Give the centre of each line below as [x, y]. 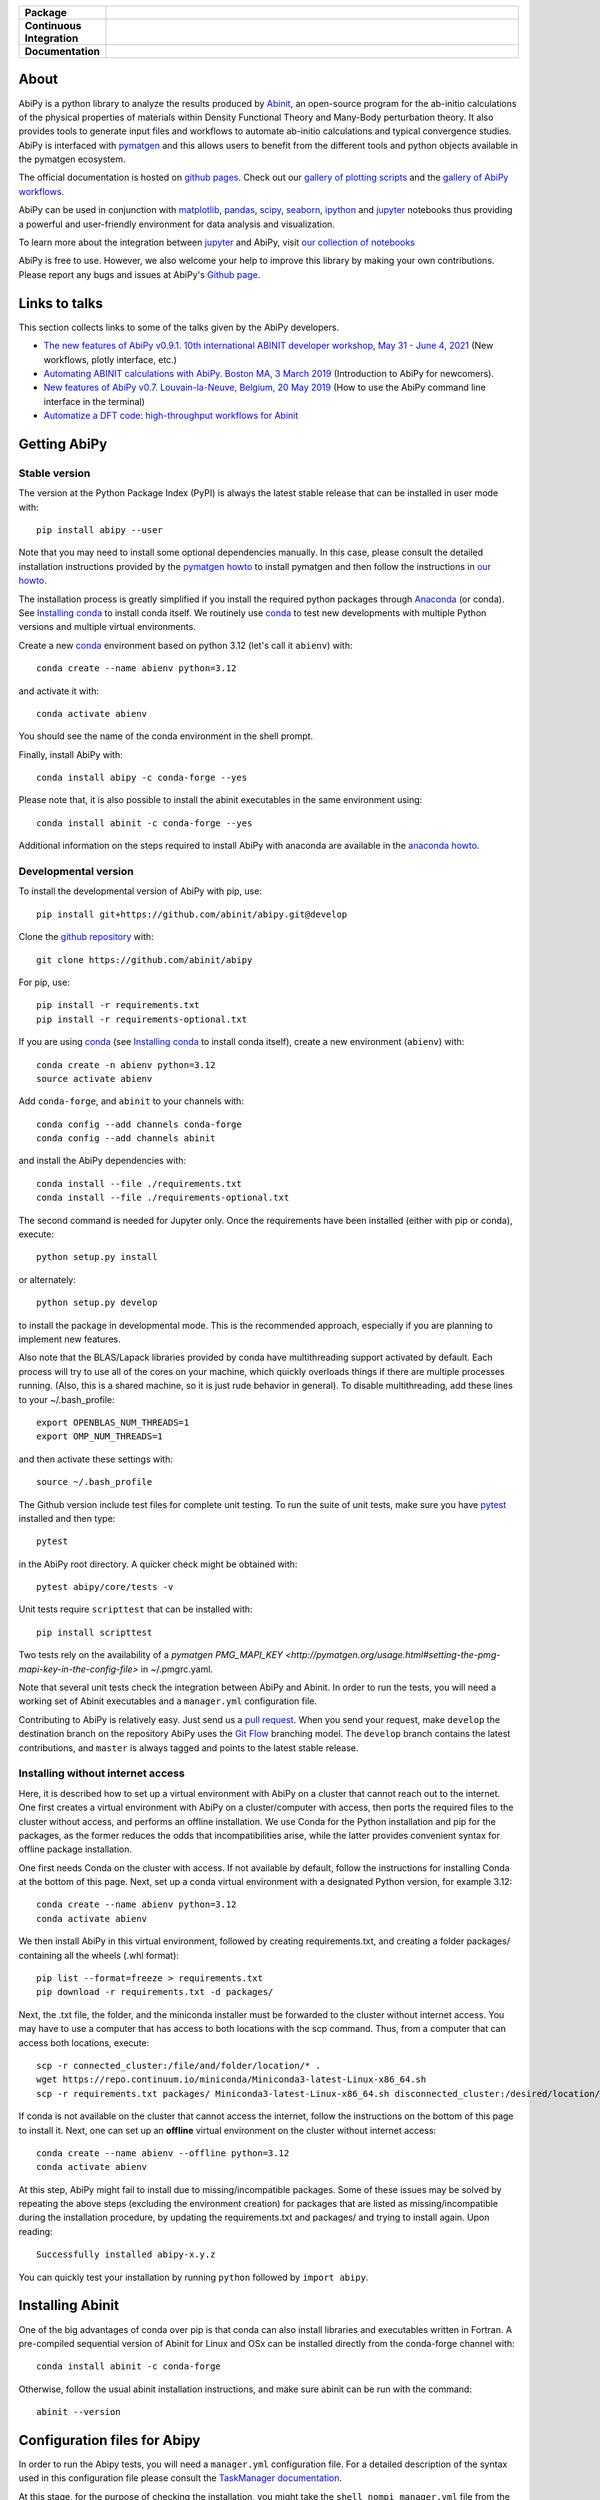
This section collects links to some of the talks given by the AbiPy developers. [179, 327]
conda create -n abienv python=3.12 [126, 1064]
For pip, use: [44, 982]
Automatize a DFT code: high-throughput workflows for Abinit [171, 416]
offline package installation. [75, 1849]
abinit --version [78, 2412]
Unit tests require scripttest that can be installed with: [136, 1609]
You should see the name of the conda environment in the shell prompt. [166, 736]
